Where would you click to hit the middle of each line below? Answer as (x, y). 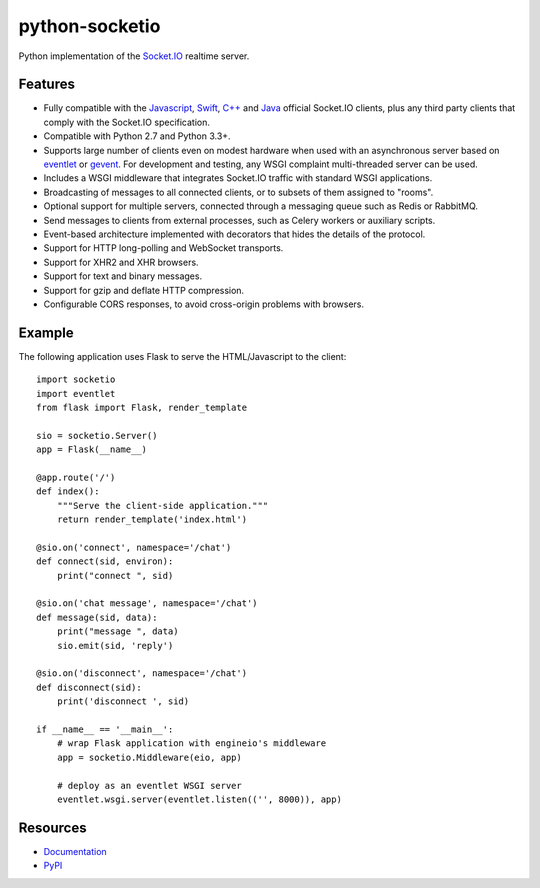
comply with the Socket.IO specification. (126, 122)
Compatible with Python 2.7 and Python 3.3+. (137, 136)
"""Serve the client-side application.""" (162, 505)
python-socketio (89, 26)
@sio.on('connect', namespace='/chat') (134, 547)
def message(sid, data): (97, 617)
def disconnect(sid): (89, 687)
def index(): (68, 491)
